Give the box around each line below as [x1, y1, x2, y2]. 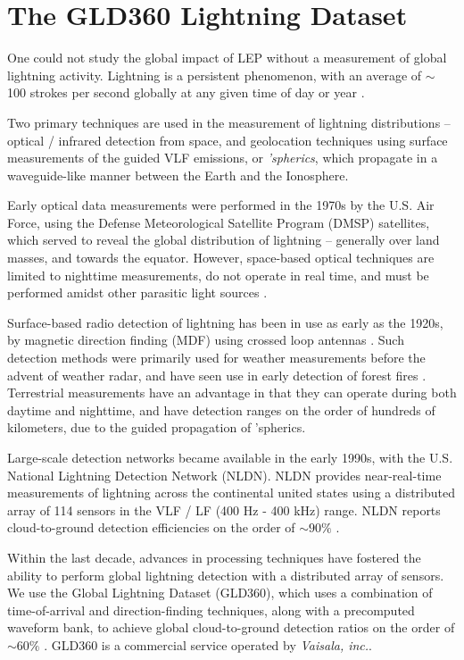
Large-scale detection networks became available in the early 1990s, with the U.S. [7, 448, 453, 466]
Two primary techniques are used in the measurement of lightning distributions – [7, 113, 451, 131]
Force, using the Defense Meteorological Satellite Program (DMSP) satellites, [7, 213, 430, 231]
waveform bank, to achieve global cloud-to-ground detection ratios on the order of [7, 618, 455, 637]
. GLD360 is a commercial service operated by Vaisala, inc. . [44, 635, 373, 654]
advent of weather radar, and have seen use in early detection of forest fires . [7, 365, 427, 384]
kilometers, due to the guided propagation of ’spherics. [7, 418, 306, 437]
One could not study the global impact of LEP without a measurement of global [7, 48, 447, 67]
